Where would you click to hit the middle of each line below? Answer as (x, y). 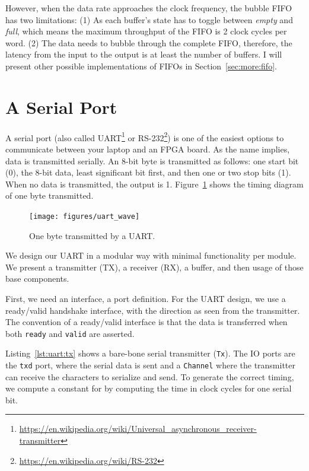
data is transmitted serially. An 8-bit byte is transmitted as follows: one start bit (152, 160)
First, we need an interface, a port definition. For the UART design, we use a (146, 298)
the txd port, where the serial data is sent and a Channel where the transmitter (151, 365)
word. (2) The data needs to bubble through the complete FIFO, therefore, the (149, 42)
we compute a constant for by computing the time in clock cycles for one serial (149, 388)
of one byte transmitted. (50, 195)
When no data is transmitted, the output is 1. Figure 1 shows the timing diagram (154, 184)
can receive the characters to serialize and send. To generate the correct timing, (150, 376)
